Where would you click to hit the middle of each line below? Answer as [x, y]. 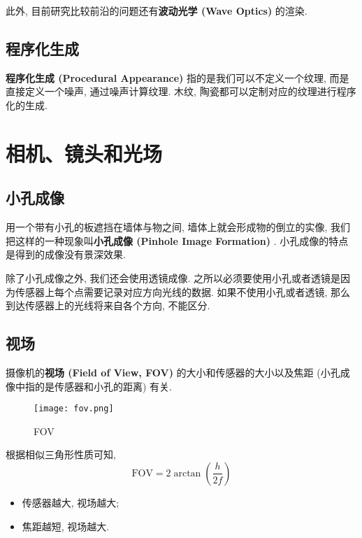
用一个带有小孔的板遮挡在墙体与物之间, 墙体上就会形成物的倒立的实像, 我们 [178, 227]
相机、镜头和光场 [84, 153]
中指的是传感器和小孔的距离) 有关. [93, 386]
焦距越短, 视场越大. [66, 526]
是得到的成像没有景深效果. [66, 254]
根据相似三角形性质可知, [61, 454]
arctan [187, 473]
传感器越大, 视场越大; [71, 502]
